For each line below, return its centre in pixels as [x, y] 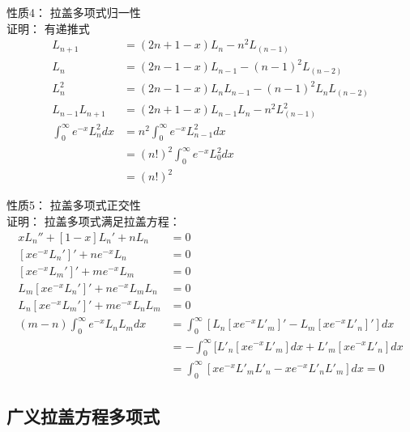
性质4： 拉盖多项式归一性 [74, 12]
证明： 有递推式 [48, 28]
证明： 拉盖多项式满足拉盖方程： [94, 220]
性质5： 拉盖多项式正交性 [74, 205]
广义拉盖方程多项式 [83, 416]
